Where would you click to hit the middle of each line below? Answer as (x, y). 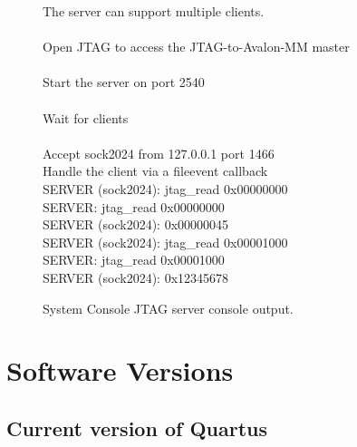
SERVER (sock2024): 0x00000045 (136, 224)
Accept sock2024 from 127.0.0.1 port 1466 (159, 153)
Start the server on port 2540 (124, 82)
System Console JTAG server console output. (168, 308)
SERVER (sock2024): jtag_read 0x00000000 (165, 188)
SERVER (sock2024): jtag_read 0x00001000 (165, 242)
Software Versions (120, 370)
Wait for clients (86, 117)
